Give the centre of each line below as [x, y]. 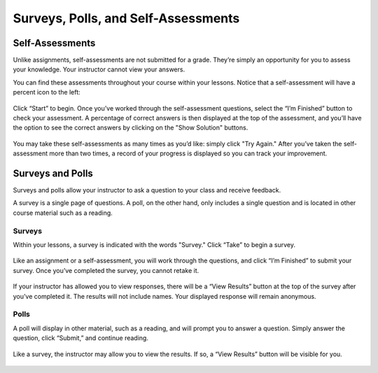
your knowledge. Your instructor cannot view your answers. [99, 69]
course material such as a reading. [63, 213]
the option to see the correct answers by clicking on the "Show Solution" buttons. [131, 128]
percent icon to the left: [47, 92]
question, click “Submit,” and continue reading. [80, 338]
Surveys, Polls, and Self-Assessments [126, 18]
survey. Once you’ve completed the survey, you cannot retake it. [106, 270]
